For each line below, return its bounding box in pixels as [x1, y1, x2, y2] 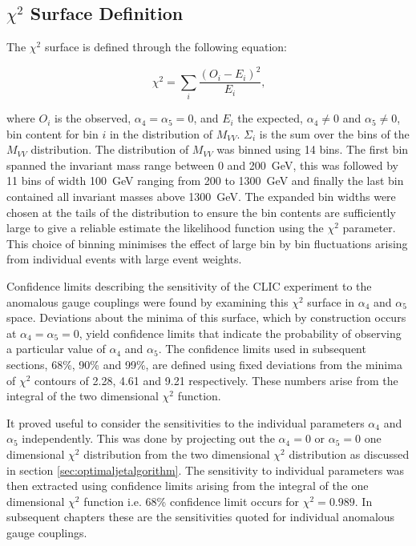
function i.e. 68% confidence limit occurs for [83, 492, 300, 509]
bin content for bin [6, 125, 99, 142]
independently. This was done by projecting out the [22, 430, 275, 447]
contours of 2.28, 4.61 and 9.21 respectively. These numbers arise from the [34, 371, 398, 388]
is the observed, [55, 110, 131, 126]
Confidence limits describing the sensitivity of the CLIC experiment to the [6, 278, 372, 295]
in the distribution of [109, 125, 213, 142]
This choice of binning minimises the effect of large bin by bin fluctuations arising [6, 235, 408, 251]
